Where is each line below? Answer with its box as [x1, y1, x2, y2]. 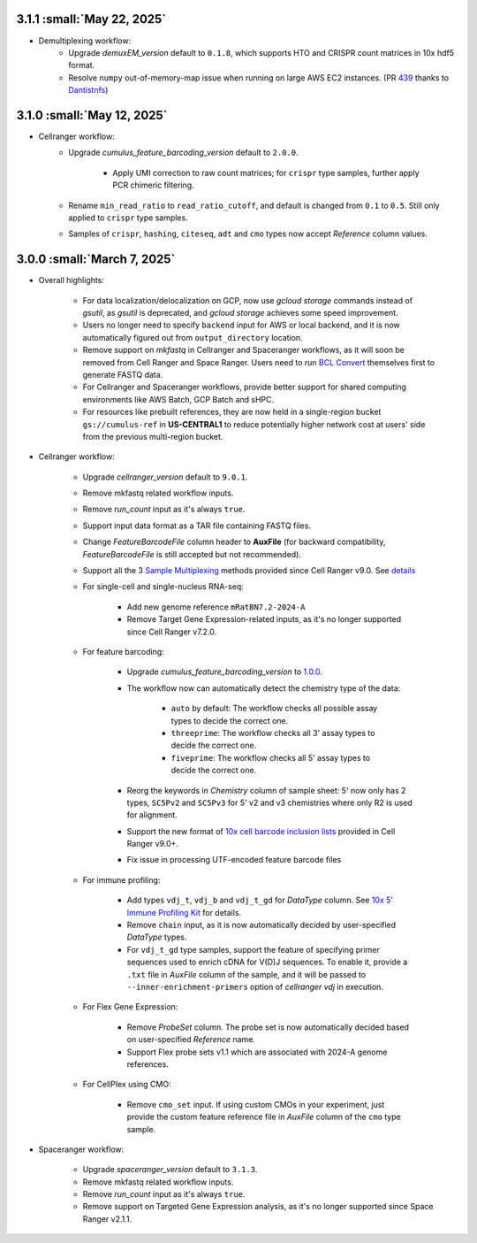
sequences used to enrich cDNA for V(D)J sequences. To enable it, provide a [126, 956, 408, 968]
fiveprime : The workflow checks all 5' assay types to [170, 752, 371, 763]
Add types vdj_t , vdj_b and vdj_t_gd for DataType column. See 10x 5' [126, 894, 393, 906]
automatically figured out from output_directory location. [82, 332, 304, 342]
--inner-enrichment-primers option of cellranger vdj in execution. [126, 981, 384, 992]
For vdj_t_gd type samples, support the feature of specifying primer [126, 944, 380, 955]
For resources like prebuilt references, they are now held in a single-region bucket [82, 407, 382, 418]
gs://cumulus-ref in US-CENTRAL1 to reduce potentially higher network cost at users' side [82, 418, 426, 429]
